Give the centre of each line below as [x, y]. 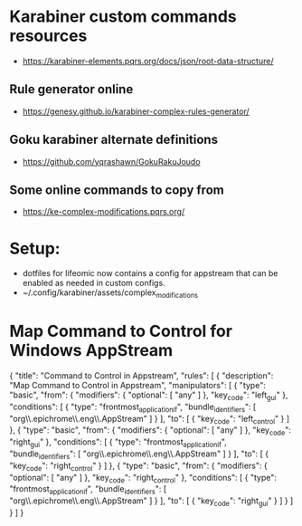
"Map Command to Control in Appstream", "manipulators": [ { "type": [138, 386]
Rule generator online [71, 89]
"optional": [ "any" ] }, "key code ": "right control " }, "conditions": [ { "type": [143, 478]
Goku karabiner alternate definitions [114, 140]
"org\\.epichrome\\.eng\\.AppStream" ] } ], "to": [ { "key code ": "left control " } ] [150, 420]
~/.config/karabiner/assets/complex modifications [110, 294]
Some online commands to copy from [117, 190]
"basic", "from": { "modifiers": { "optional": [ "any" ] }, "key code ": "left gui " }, [149, 396]
